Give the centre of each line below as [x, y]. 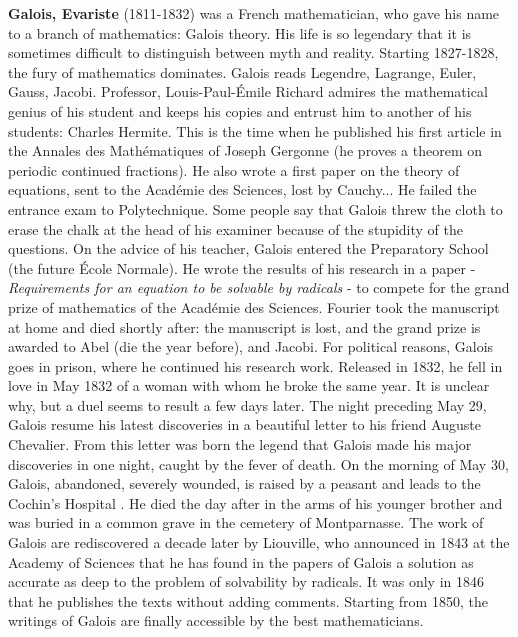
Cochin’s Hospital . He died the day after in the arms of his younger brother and [255, 502]
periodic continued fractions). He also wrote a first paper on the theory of [234, 169]
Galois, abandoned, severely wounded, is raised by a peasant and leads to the [244, 483]
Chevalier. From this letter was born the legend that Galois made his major [240, 444]
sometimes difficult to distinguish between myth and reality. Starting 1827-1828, [253, 52]
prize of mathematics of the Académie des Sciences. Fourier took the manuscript [254, 306]
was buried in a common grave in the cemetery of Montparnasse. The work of [246, 522]
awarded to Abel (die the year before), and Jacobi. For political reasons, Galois [251, 346]
